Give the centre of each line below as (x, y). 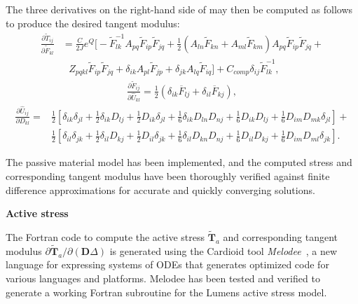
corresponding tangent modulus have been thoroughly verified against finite (168, 175)
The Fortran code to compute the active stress (105, 236)
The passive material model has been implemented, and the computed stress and (179, 162)
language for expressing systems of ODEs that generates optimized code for (167, 264)
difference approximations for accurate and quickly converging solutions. (160, 189)
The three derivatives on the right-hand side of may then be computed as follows (179, 9)
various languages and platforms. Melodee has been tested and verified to (163, 278)
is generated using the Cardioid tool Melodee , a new (223, 250)
